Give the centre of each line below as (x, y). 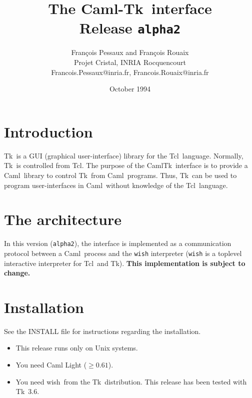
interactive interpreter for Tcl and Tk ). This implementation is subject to (125, 263)
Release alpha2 (130, 28)
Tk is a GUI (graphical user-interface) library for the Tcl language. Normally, (124, 155)
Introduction (48, 131)
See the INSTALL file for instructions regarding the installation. (102, 331)
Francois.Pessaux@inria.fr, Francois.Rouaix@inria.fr (130, 72)
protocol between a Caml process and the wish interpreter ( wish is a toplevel (123, 253)
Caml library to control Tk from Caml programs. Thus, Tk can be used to (120, 175)
